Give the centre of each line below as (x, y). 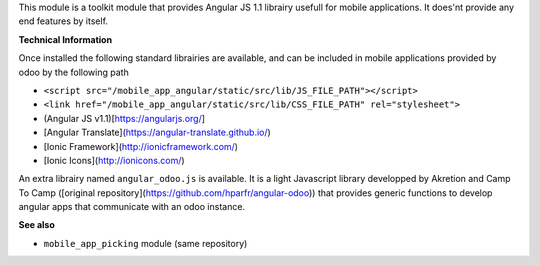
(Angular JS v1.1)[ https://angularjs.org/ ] (124, 118)
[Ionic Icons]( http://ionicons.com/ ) (114, 160)
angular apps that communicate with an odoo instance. (131, 207)
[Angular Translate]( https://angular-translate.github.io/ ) (157, 132)
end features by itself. (63, 21)
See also (36, 225)
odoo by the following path (73, 72)
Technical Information (65, 39)
